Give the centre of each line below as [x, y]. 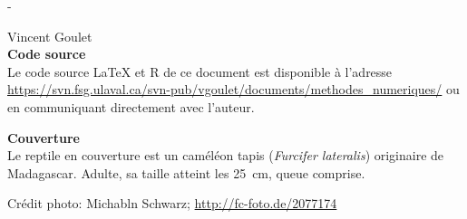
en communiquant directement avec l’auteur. [131, 106]
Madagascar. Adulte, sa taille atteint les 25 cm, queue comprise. [186, 172]
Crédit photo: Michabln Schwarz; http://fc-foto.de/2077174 [172, 203]
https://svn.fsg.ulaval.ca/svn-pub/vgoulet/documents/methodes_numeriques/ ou [233, 89]
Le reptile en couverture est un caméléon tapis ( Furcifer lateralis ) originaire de [226, 155]
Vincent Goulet [50, 36]
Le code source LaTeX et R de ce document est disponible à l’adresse [200, 71]
